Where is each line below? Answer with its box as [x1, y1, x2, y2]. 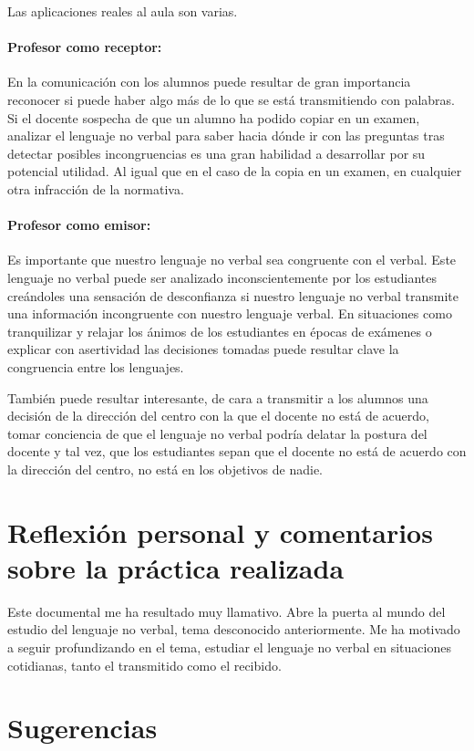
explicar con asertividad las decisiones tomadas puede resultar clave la [7, 339, 399, 359]
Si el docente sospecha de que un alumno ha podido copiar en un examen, [7, 108, 420, 127]
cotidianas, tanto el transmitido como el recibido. [7, 655, 282, 674]
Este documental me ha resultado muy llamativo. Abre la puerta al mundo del [7, 601, 446, 621]
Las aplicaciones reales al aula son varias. [7, 2, 238, 20]
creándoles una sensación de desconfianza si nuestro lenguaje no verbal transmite [7, 286, 459, 305]
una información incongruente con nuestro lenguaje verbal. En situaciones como [7, 304, 452, 323]
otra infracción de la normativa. [7, 179, 184, 198]
